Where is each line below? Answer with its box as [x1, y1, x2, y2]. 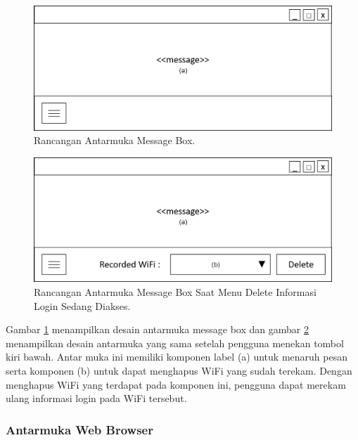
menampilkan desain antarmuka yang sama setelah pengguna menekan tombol [6, 335, 344, 350]
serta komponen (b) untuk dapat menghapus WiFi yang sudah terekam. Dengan [6, 363, 352, 377]
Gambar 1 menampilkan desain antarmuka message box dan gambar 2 [6, 322, 309, 337]
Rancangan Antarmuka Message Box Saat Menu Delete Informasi [34, 285, 317, 299]
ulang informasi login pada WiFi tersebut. [6, 391, 187, 406]
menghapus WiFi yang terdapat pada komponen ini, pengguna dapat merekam [6, 377, 346, 392]
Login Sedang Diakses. [34, 298, 131, 313]
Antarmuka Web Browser [6, 420, 153, 438]
